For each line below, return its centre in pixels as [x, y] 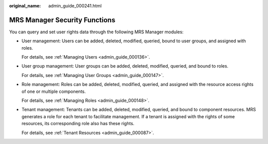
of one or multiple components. [54, 91]
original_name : [25, 6]
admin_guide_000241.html [75, 6]
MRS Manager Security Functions [62, 20]
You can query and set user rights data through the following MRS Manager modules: [96, 32]
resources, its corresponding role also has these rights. [78, 124]
